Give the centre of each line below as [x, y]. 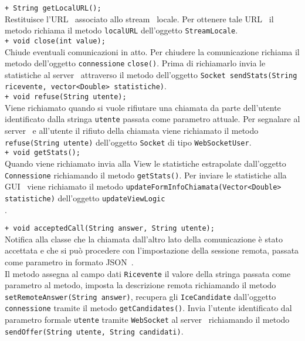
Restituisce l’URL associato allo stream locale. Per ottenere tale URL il [139, 18]
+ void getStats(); [43, 153]
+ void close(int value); [55, 41]
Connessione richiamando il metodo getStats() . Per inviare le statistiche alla [146, 175]
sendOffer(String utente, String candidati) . [94, 331]
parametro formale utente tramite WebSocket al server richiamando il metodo [147, 320]
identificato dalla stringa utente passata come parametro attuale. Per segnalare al [152, 119]
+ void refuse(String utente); [66, 97]
